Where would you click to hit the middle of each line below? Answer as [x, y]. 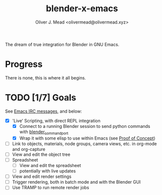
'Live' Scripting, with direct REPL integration [56, 121]
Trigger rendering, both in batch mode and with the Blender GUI [76, 182]
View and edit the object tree [41, 154]
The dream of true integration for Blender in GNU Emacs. [62, 44]
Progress [24, 64]
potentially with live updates [48, 171]
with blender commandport [44, 132]
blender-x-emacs [82, 9]
